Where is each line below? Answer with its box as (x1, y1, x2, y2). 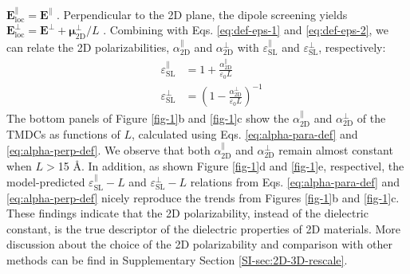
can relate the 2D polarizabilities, (6, 39, 170, 56)
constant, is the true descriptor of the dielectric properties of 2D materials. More (6, 220, 400, 237)
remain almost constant (278, 142, 393, 159)
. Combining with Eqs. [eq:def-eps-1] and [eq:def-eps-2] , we (103, 22, 389, 38)
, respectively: (318, 39, 386, 56)
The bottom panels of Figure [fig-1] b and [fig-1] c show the (6, 110, 290, 127)
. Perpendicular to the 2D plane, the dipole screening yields (56, 6, 348, 22)
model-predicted (6, 174, 85, 190)
